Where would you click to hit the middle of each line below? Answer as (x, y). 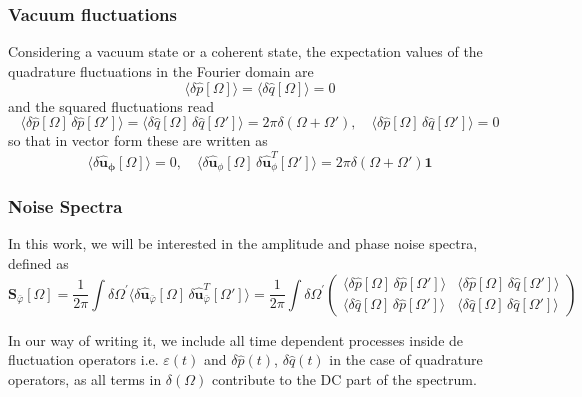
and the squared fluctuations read (111, 105)
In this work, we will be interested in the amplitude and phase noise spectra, (243, 243)
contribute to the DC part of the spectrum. (344, 378)
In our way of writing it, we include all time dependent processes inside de (236, 339)
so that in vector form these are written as (138, 140)
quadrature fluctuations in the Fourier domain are (161, 70)
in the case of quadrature (406, 359)
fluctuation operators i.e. (83, 359)
